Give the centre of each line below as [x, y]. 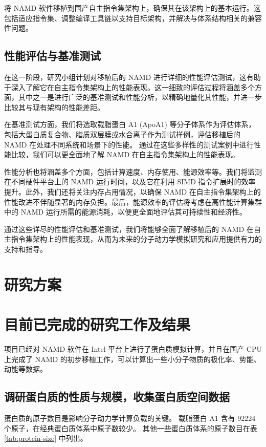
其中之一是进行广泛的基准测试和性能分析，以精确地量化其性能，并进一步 [140, 97]
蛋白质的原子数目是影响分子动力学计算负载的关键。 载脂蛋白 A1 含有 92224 [130, 418]
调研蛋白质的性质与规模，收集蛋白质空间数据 [117, 397]
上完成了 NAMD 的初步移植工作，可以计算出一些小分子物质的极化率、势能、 [132, 359]
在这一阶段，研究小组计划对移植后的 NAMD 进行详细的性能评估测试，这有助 [132, 77]
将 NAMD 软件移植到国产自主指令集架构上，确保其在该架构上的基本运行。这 [132, 8]
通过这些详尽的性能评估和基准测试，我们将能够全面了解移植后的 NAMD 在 [129, 229]
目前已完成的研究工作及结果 [97, 324]
